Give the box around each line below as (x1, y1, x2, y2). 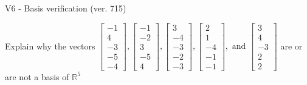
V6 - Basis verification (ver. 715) (5, 2, 126, 14)
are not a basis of (5, 70, 69, 83)
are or (280, 39, 303, 52)
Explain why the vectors (5, 39, 95, 52)
